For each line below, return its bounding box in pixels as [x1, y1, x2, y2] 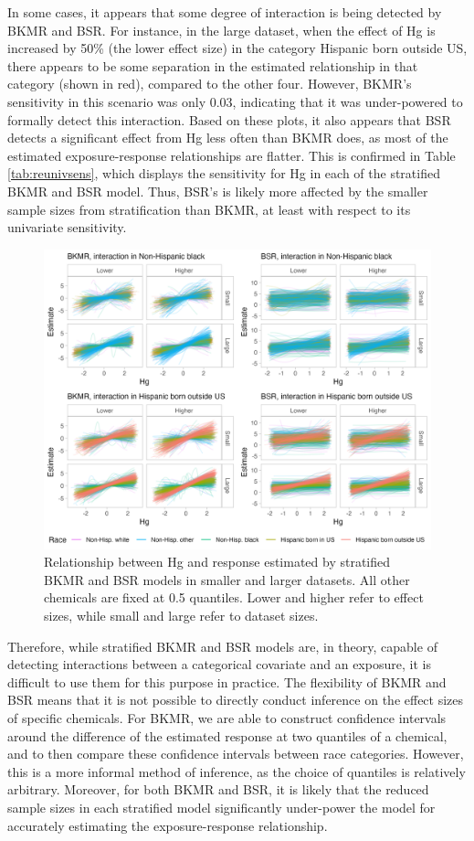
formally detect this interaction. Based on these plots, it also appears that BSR [7, 110, 451, 129]
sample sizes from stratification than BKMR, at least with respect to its [7, 199, 411, 218]
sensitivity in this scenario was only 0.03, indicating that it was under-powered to [7, 91, 463, 111]
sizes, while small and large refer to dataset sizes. [44, 606, 319, 625]
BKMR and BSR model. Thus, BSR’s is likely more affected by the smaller [7, 181, 428, 200]
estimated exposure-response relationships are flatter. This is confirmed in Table [7, 145, 456, 165]
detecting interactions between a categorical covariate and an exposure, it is [7, 655, 431, 674]
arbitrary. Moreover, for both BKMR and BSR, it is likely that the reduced [7, 780, 429, 799]
